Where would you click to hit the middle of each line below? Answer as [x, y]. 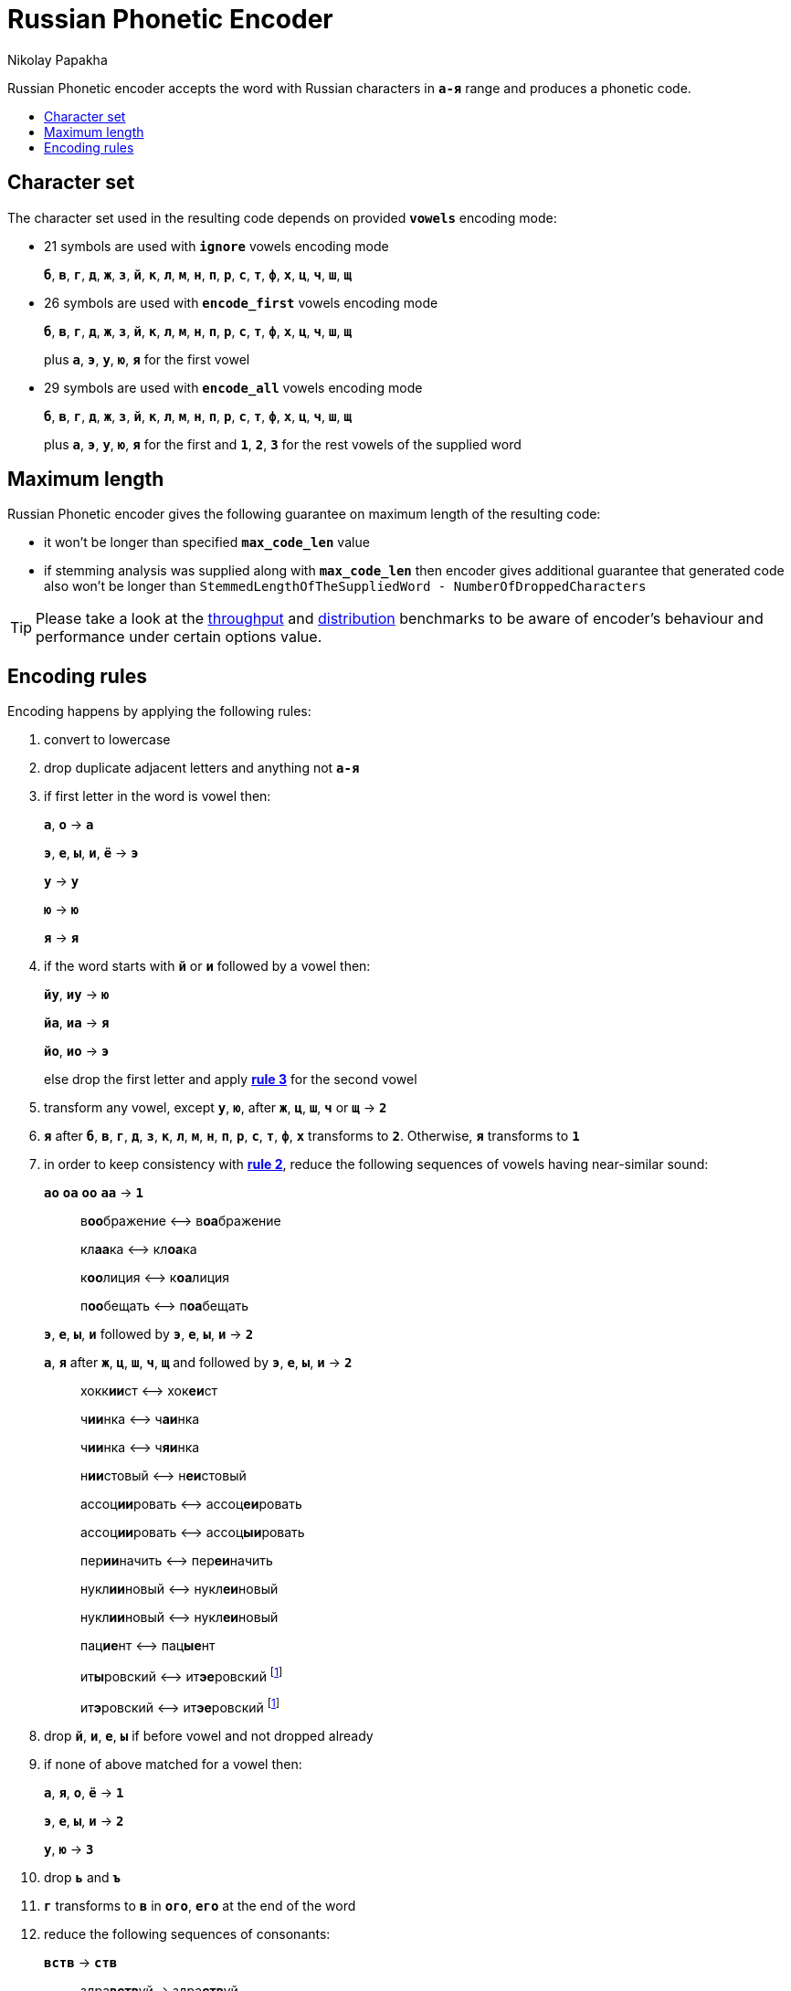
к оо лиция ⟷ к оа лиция [155, 1278]
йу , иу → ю [77, 995]
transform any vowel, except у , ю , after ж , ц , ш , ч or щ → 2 [216, 1108]
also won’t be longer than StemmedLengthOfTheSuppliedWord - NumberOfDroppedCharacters [345, 586]
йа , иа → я [77, 1023]
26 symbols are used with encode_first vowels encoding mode [241, 302]
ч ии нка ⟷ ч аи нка [140, 1419]
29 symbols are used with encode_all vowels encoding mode [233, 387]
